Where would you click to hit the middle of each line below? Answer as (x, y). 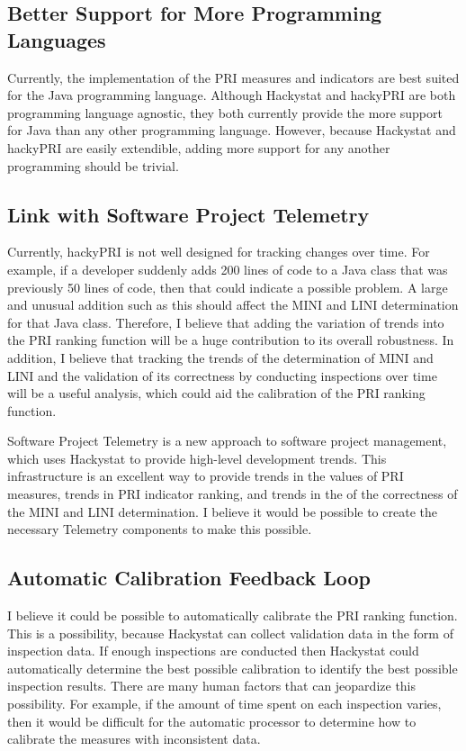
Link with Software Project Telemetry (188, 214)
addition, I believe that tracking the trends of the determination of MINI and (220, 357)
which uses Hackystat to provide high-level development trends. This (197, 458)
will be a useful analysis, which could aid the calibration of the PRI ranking (216, 393)
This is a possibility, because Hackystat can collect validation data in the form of (230, 633)
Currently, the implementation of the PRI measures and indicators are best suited (233, 77)
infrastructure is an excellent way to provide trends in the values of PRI (206, 476)
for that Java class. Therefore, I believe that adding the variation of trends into (226, 322)
